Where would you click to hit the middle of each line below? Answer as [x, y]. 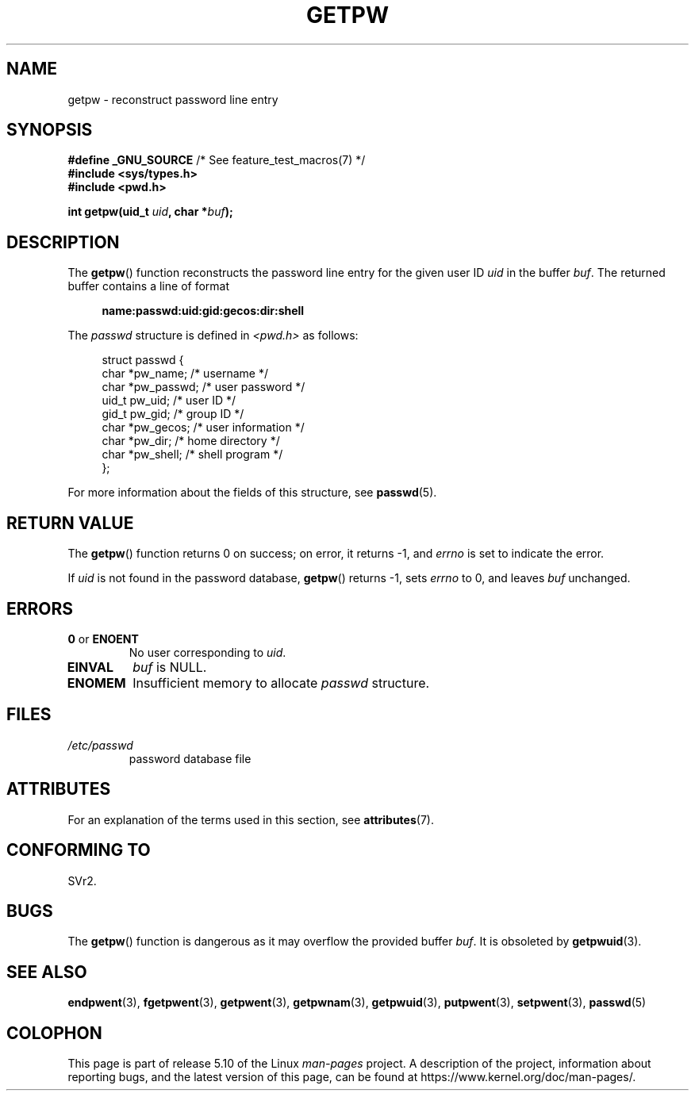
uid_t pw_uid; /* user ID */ [169, 401]
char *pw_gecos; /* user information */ [203, 428]
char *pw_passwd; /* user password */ [204, 387]
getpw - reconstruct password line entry [173, 99]
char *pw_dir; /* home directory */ [191, 441]
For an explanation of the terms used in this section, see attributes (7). [251, 819]
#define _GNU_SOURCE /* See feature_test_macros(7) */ [217, 160]
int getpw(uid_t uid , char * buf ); [150, 212]
